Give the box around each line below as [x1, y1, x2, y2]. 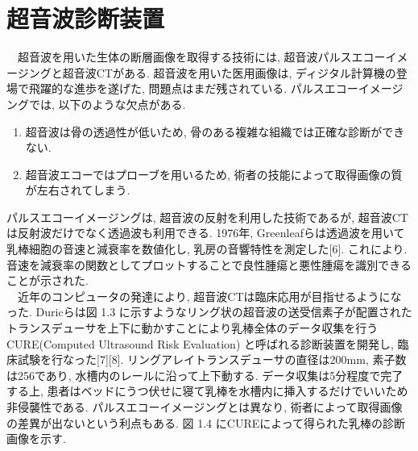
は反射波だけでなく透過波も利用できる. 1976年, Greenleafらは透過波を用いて [6, 224, 405, 241]
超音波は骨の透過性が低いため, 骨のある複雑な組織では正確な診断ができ [25, 123, 405, 140]
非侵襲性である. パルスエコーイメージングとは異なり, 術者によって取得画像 [6, 399, 403, 415]
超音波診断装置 [6, 2, 165, 35]
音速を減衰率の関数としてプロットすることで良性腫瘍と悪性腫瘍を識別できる [6, 256, 412, 273]
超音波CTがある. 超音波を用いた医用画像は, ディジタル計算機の [62, 64, 396, 81]
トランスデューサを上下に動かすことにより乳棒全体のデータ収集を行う [6, 319, 379, 336]
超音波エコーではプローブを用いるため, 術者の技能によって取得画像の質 [25, 165, 403, 182]
